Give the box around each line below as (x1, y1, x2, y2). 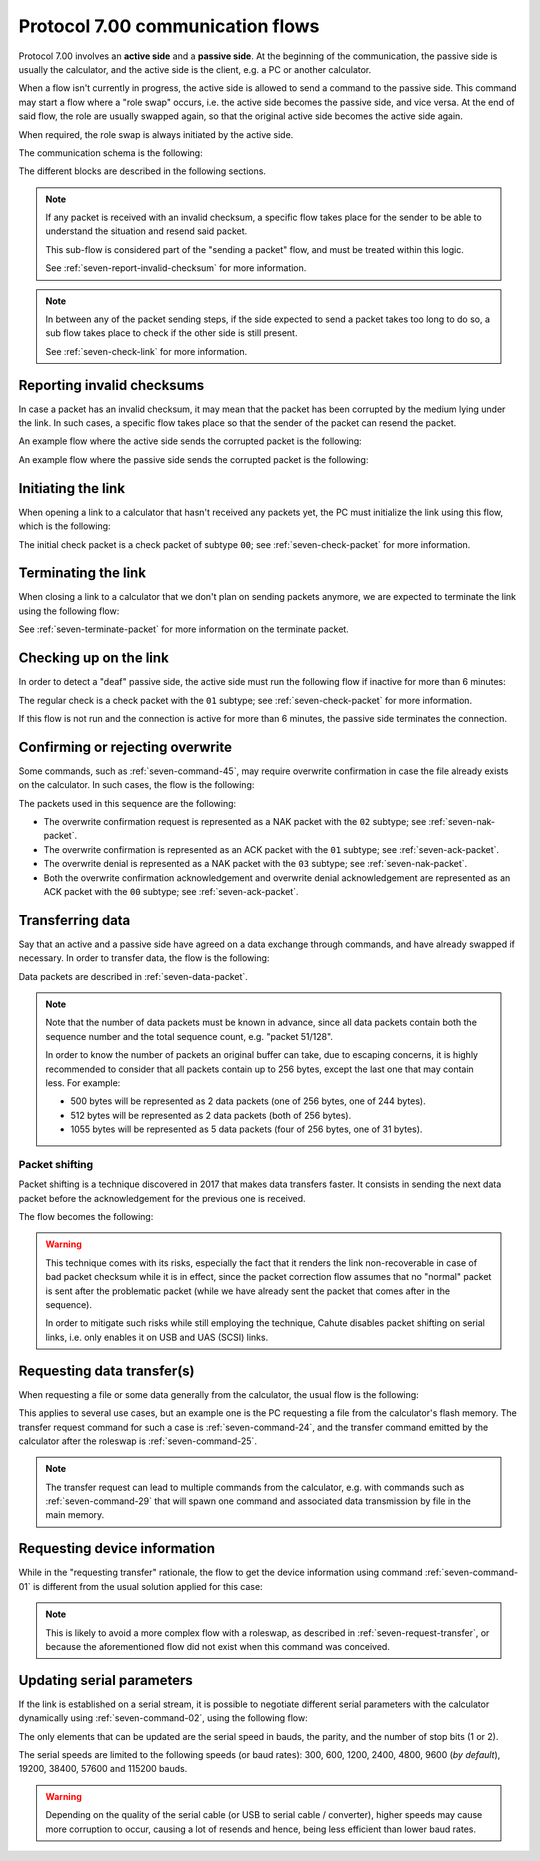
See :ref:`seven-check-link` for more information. (45, 345, 248, 357)
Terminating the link (18, 565, 147, 582)
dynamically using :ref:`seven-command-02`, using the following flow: (18, 1712, 309, 1724)
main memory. (45, 1509, 105, 1521)
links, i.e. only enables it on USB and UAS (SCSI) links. (45, 1331, 269, 1343)
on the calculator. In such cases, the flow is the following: (18, 779, 255, 791)
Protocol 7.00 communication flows (18, 15, 320, 37)
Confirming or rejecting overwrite (18, 738, 232, 755)
